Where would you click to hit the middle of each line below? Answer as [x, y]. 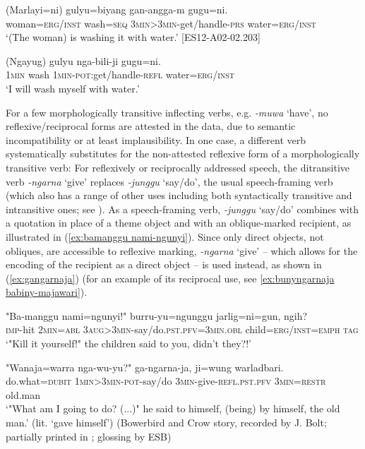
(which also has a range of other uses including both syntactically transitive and [179, 195]
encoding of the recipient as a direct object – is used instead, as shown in [164, 264]
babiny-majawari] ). [47, 292]
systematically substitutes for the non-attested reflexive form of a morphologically [183, 154]
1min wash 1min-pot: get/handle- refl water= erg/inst [120, 74]
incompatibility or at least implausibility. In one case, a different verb [156, 139]
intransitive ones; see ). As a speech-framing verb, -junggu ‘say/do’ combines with [182, 209]
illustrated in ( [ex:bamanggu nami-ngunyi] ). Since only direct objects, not [165, 236]
